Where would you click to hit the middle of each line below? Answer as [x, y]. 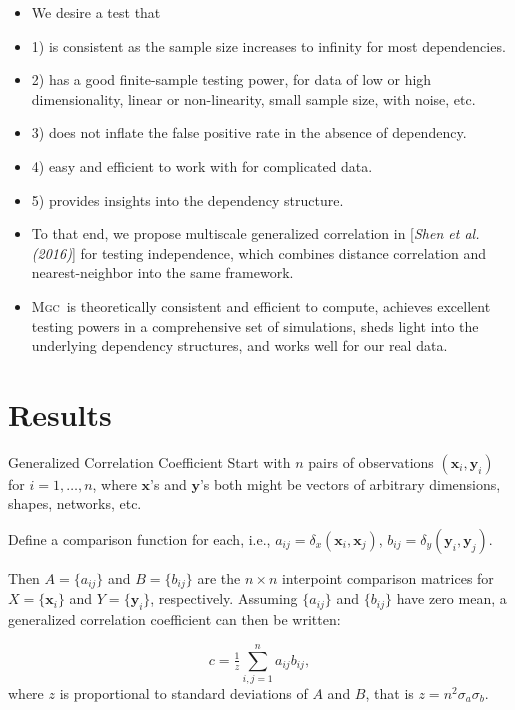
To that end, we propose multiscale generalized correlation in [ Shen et [245, 233]
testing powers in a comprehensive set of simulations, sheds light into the [255, 325]
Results [60, 413]
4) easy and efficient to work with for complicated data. [202, 165]
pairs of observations [371, 461]
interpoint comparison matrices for [387, 578]
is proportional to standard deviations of [183, 693]
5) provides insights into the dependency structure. [187, 199]
